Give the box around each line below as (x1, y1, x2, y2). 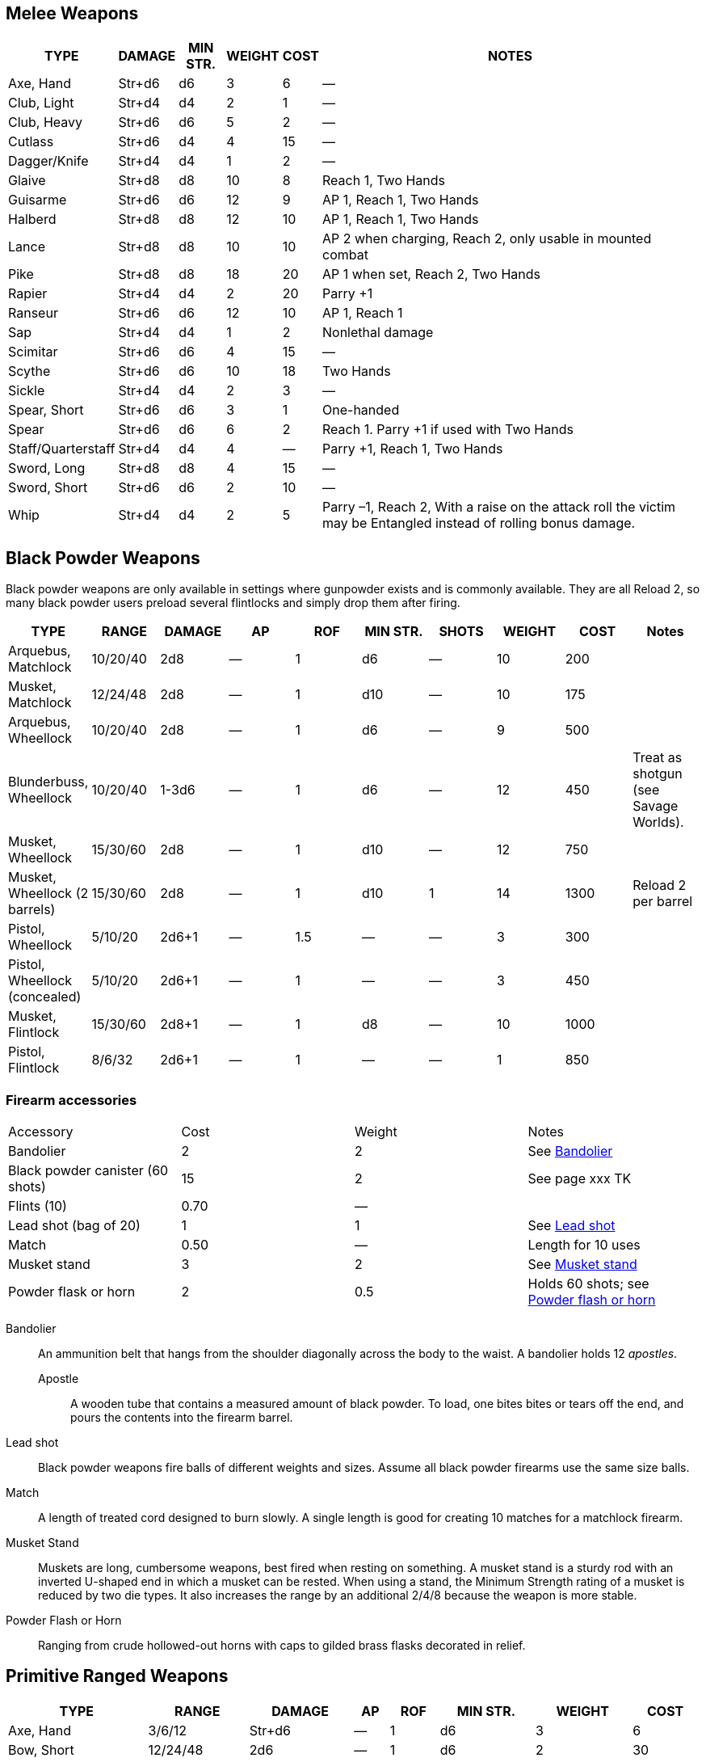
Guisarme (8, 192, 67, 209)
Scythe (8, 363, 51, 380)
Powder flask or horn (8, 1284, 136, 1300)
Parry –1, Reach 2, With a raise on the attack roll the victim (322, 499, 676, 516)
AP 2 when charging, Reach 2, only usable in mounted (322, 230, 652, 247)
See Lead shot (527, 1217, 616, 1234)
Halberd (8, 211, 57, 228)
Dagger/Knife (8, 153, 89, 170)
